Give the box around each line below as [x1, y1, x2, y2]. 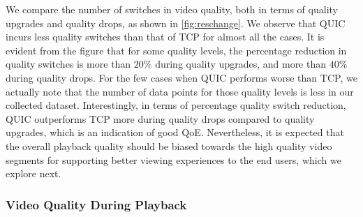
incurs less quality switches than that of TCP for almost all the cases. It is [6, 29, 325, 44]
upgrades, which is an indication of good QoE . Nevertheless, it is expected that [6, 125, 344, 140]
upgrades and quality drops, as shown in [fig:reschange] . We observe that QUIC [6, 15, 346, 30]
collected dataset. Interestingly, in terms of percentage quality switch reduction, [6, 98, 346, 112]
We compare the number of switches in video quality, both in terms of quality [6, 2, 338, 16]
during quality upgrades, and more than [155, 57, 327, 71]
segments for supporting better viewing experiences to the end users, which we [6, 152, 341, 167]
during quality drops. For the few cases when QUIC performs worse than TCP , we [6, 70, 357, 84]
